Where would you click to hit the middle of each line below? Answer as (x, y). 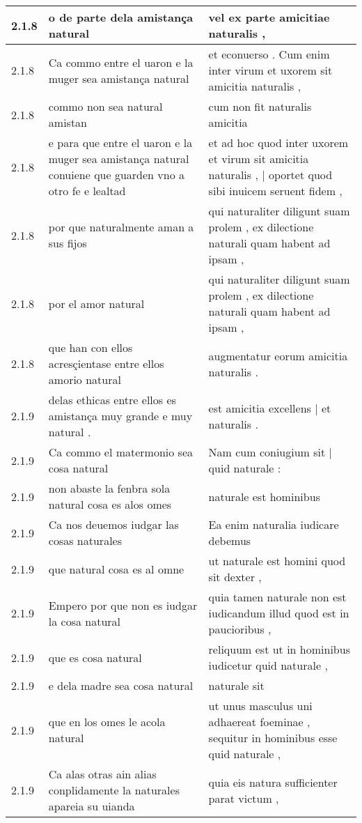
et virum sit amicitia (259, 159)
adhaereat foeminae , (259, 722)
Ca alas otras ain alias (102, 774)
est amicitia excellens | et (270, 408)
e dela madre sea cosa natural (121, 685)
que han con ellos (90, 347)
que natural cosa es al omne (116, 569)
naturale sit (236, 685)
